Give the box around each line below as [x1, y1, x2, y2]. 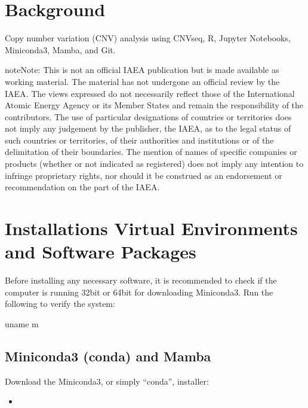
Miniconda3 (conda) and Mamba [5, 346, 211, 365]
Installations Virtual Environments [5, 216, 298, 240]
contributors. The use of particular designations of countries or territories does [5, 110, 292, 123]
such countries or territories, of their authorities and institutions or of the [5, 133, 274, 146]
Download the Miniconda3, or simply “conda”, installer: [5, 374, 209, 387]
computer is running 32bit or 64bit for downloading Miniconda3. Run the [5, 285, 273, 298]
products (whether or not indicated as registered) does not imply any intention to [5, 157, 304, 170]
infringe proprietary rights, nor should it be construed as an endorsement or [5, 169, 282, 181]
